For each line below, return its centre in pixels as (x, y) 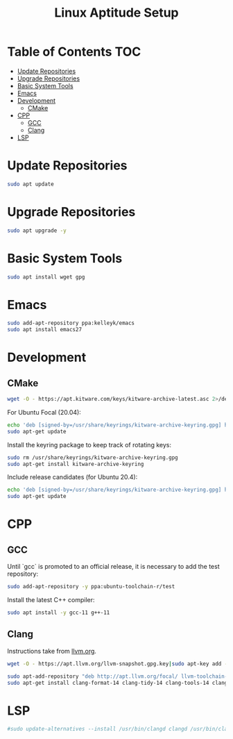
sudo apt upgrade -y (37, 231)
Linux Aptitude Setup (116, 13)
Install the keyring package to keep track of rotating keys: (89, 445)
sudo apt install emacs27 (44, 330)
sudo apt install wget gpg (46, 277)
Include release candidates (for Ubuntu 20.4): (72, 477)
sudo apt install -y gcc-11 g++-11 (59, 613)
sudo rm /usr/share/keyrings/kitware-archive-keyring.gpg (93, 457)
